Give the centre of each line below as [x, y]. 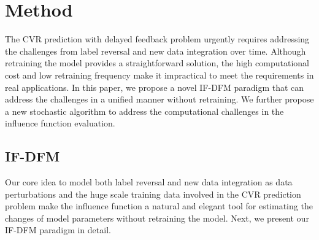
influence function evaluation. [60, 123]
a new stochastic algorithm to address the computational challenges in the [144, 111]
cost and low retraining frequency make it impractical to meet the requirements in [159, 75]
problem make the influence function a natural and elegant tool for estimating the [159, 206]
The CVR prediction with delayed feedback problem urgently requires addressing [157, 39]
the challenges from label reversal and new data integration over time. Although [156, 51]
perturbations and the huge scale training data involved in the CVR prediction [153, 194]
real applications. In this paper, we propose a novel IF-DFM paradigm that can [155, 87]
